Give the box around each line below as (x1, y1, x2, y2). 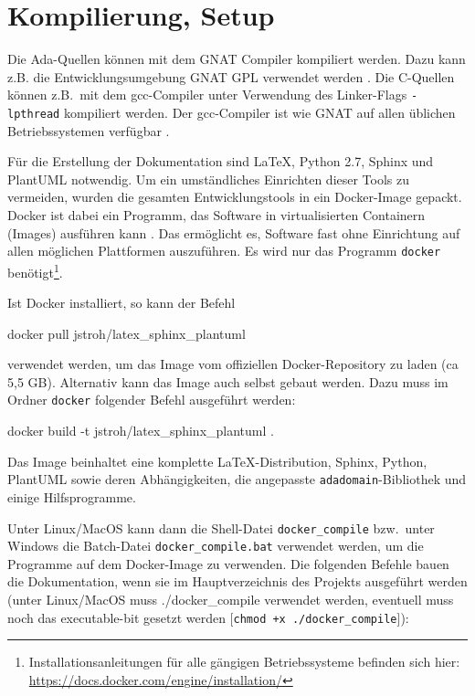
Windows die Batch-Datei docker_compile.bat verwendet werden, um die (7, 536, 424, 555)
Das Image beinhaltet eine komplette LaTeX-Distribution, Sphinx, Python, (7, 451, 427, 470)
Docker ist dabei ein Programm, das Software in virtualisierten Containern (7, 206, 426, 224)
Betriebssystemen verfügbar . (7, 121, 170, 140)
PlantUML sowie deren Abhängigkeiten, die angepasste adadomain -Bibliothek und (7, 469, 467, 489)
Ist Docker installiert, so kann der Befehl (7, 293, 236, 312)
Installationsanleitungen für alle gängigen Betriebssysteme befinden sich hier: (28, 652, 460, 671)
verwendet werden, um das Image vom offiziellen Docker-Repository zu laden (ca (7, 354, 459, 374)
